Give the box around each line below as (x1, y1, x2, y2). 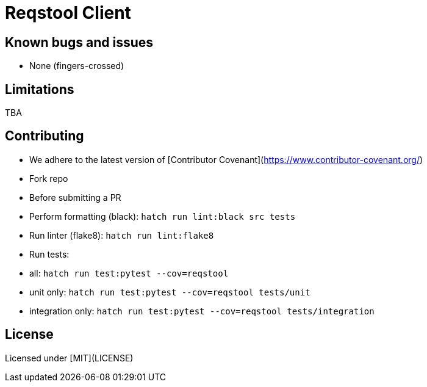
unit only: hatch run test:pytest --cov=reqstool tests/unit (29, 286, 310, 297)
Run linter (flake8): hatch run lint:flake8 (29, 230, 214, 241)
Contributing (5, 128, 84, 144)
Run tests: (29, 248, 70, 259)
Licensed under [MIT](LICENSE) (5, 352, 134, 363)
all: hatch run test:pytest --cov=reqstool (29, 267, 229, 278)
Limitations (5, 81, 74, 97)
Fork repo (29, 173, 68, 184)
